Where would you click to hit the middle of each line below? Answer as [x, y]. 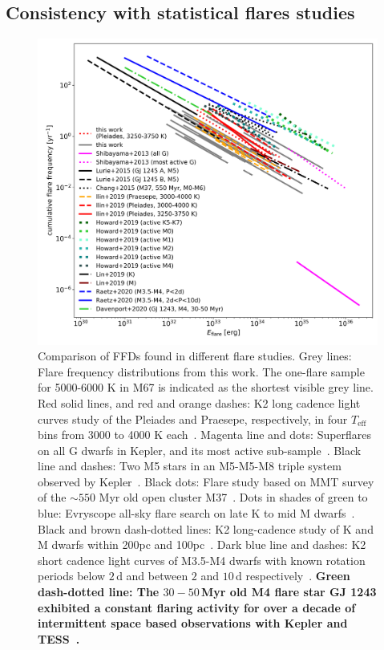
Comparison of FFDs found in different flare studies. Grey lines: [195, 356]
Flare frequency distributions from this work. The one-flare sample [201, 371]
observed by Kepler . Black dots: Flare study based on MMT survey [206, 481]
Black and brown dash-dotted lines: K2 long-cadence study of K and [206, 528]
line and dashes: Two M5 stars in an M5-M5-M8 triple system [190, 466]
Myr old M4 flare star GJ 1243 [289, 592]
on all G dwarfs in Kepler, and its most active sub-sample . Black [200, 450]
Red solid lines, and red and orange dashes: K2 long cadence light [199, 402]
